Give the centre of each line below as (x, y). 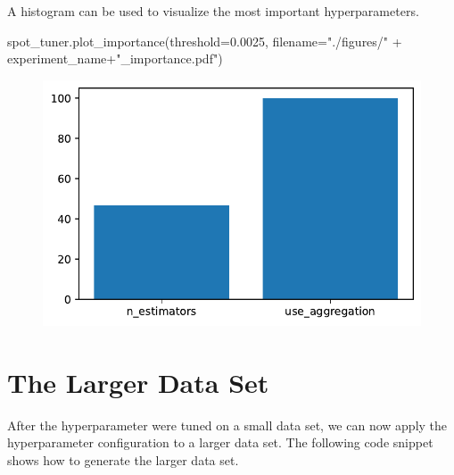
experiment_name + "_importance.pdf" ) (115, 58)
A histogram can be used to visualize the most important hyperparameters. (213, 11)
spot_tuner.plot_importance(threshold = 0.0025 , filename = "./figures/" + (205, 41)
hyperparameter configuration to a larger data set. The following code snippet (220, 442)
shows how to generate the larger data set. (123, 459)
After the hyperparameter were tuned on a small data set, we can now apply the (227, 425)
